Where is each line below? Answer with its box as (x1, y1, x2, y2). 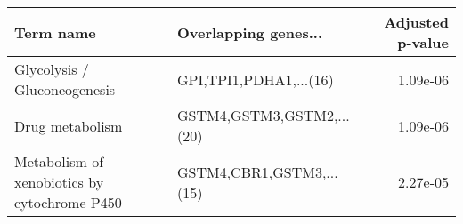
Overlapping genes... (176, 21, 323, 43)
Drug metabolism (14, 115, 123, 136)
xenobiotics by (14, 172, 104, 192)
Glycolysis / (14, 59, 89, 79)
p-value (397, 32, 449, 52)
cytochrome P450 (14, 192, 122, 212)
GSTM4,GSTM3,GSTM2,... (176, 105, 350, 125)
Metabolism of (14, 151, 104, 172)
